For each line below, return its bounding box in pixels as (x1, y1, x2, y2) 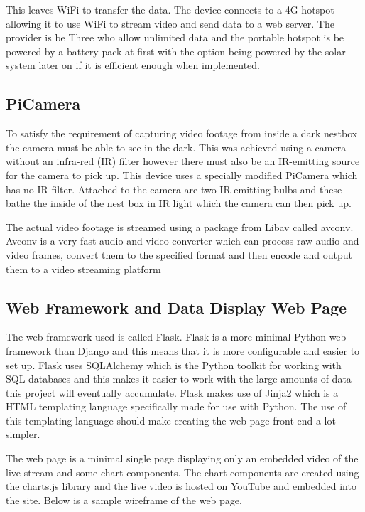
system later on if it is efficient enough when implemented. (6, 58, 261, 73)
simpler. (6, 427, 40, 442)
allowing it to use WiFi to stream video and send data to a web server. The (6, 16, 334, 31)
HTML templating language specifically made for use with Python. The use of (6, 399, 347, 414)
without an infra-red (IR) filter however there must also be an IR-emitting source (6, 154, 360, 169)
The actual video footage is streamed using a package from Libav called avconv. (6, 219, 354, 234)
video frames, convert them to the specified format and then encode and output (6, 247, 352, 262)
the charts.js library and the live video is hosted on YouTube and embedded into (6, 479, 356, 494)
